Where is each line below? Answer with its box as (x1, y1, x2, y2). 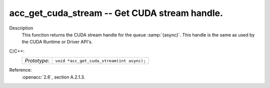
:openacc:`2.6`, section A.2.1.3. (21, 74, 85, 80)
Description (9, 25, 33, 31)
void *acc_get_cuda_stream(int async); (55, 58, 146, 63)
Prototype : (24, 57, 50, 64)
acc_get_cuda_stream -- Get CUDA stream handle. (9, 7, 223, 18)
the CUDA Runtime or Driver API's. (21, 39, 93, 45)
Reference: (9, 67, 32, 73)
